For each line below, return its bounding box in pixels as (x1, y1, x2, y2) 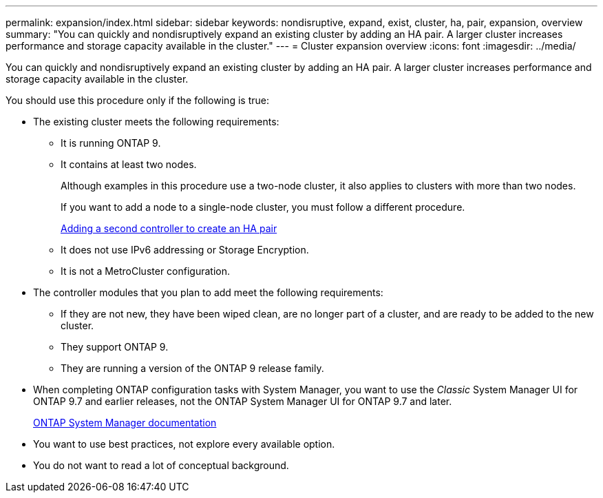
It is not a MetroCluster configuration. (61, 265, 231, 277)
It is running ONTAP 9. (61, 137, 161, 149)
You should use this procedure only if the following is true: (6, 94, 269, 106)
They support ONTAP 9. (61, 341, 169, 353)
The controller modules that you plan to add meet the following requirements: (33, 287, 383, 298)
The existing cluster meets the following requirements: (33, 116, 279, 127)
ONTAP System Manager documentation (33, 417, 217, 428)
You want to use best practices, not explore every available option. (33, 438, 335, 450)
